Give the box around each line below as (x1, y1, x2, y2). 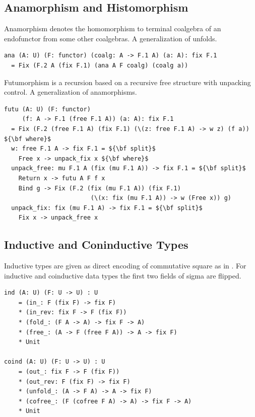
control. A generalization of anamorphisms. (4, 87, 137, 97)
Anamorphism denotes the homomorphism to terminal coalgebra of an (4, 23, 221, 34)
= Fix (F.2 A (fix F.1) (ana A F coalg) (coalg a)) (11, 61, 188, 69)
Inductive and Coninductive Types (4, 237, 188, 252)
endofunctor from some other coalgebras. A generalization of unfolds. (4, 33, 217, 43)
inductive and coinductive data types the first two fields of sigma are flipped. (4, 270, 241, 281)
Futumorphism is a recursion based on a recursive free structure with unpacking (4, 77, 251, 87)
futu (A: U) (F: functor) (4, 105, 91, 113)
